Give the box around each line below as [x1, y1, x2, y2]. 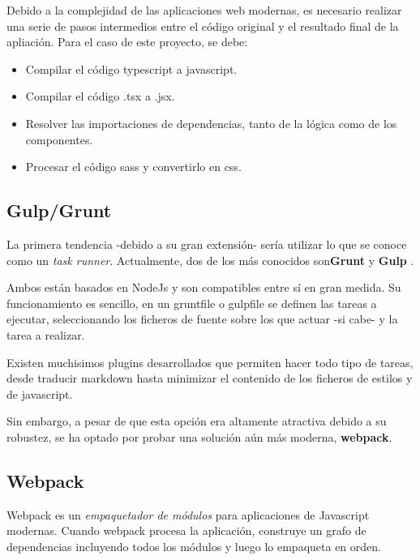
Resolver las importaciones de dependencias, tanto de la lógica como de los [25, 114, 397, 131]
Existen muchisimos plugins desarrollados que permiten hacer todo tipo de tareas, [6, 353, 414, 370]
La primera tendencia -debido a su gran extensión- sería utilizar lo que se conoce [6, 235, 407, 252]
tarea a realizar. [6, 326, 85, 343]
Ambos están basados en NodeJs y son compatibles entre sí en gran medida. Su [6, 279, 401, 296]
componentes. [25, 130, 93, 147]
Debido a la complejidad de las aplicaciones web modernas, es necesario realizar [6, 2, 402, 18]
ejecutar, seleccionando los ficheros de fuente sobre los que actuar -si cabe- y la [6, 310, 398, 327]
